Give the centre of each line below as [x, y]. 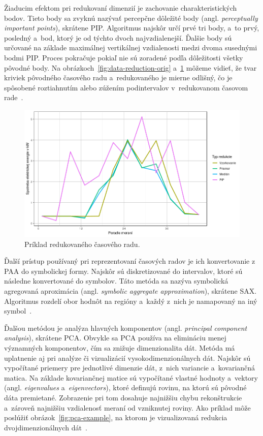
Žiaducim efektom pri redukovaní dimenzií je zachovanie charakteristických [121, 8]
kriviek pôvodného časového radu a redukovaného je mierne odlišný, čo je [118, 77]
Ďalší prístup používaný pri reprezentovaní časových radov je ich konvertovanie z [130, 261]
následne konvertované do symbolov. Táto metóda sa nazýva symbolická [116, 281]
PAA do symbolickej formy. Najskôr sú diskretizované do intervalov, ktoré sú [123, 271]
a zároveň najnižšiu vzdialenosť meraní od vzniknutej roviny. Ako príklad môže [127, 407]
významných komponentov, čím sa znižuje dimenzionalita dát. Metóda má [120, 347]
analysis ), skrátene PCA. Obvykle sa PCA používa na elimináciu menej [115, 338]
